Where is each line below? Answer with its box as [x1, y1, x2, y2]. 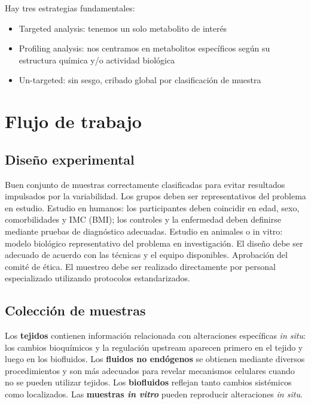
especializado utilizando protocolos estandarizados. [5, 272, 190, 284]
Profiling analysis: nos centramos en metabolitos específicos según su [19, 42, 270, 54]
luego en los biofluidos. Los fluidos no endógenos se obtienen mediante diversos [5, 353, 305, 365]
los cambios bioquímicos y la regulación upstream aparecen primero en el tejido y [5, 341, 303, 353]
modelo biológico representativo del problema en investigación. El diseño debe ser [5, 236, 303, 249]
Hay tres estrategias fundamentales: [5, 2, 135, 14]
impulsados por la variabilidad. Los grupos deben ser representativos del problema [5, 190, 306, 202]
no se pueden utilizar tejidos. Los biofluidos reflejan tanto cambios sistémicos [5, 376, 292, 388]
